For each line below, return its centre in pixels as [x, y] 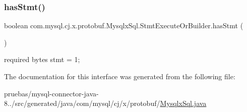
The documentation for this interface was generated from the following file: [120, 76]
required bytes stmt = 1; [42, 59]
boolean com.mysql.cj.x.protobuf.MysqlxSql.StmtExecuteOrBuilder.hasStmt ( [124, 25]
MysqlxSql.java [183, 103]
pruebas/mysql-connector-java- [51, 93]
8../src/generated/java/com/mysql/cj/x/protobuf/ [82, 103]
